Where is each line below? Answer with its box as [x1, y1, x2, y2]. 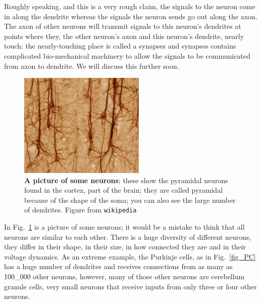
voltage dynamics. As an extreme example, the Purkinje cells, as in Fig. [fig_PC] [4, 251, 256, 262]
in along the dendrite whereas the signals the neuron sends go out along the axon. [4, 11, 257, 21]
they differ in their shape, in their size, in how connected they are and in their [4, 241, 246, 252]
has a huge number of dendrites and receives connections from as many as [4, 261, 233, 272]
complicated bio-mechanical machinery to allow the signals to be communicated [4, 50, 250, 61]
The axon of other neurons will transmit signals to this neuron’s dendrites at [4, 21, 241, 31]
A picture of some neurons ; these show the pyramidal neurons [24, 175, 228, 185]
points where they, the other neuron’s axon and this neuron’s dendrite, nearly [4, 30, 244, 41]
